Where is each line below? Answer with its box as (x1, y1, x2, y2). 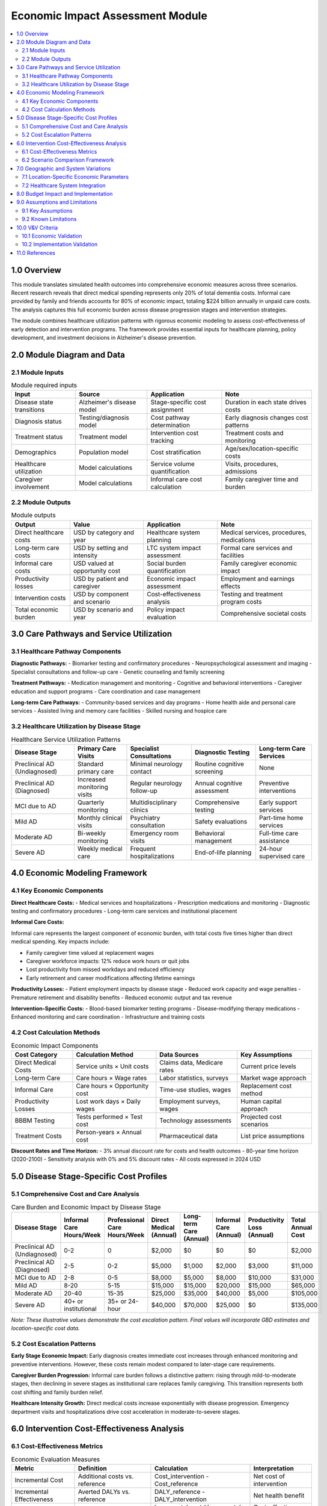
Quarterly (77, 798, 105, 807)
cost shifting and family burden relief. (11, 1389, 103, 1396)
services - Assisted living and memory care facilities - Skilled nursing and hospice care (11, 707, 227, 714)
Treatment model (79, 433, 127, 441)
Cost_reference (154, 1479, 198, 1488)
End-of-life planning (194, 848, 252, 857)
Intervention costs (14, 593, 66, 602)
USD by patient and (73, 574, 129, 583)
